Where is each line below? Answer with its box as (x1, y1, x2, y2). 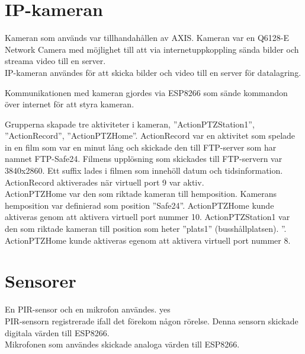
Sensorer (5, 269, 76, 293)
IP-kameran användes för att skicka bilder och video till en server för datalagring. (5, 66, 301, 78)
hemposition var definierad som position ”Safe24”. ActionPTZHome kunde (5, 199, 274, 211)
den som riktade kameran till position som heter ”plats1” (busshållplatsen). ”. (5, 222, 287, 235)
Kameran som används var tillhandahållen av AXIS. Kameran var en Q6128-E (5, 31, 290, 44)
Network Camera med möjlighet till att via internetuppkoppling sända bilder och (5, 43, 299, 55)
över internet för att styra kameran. (5, 98, 134, 110)
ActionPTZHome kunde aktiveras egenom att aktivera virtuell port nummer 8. (5, 234, 291, 246)
